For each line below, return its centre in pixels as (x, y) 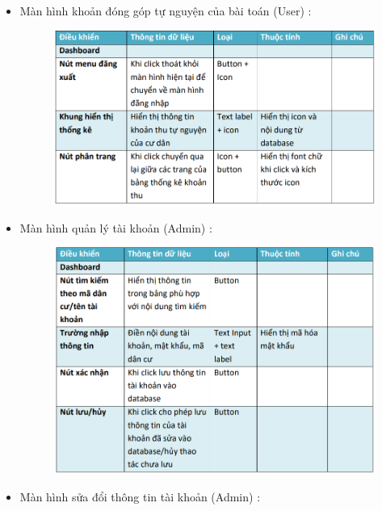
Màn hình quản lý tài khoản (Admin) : (116, 227)
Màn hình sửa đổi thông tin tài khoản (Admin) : (140, 496)
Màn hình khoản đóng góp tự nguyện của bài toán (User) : (166, 10)
